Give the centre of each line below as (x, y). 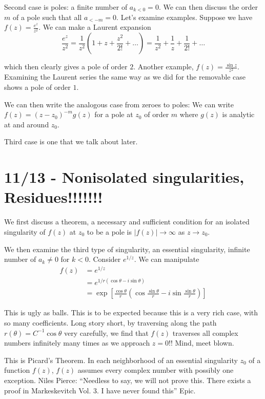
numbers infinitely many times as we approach (77, 343)
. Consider (105, 259)
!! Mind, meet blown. (201, 343)
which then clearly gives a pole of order (66, 66)
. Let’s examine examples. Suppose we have (185, 17)
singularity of (25, 231)
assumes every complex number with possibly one (156, 370)
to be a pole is (109, 231)
